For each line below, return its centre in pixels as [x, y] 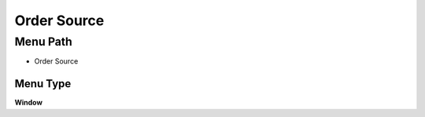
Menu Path [43, 42]
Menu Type [43, 84]
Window [29, 103]
